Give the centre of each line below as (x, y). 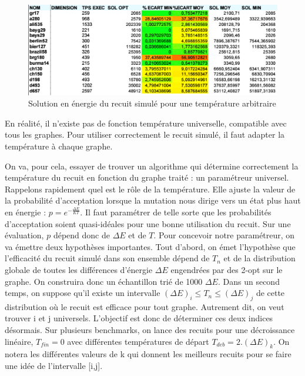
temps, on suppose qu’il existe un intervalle (83, 293)
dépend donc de (81, 235)
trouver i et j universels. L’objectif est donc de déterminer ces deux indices (139, 318)
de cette (270, 293)
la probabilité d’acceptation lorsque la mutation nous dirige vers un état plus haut (153, 200)
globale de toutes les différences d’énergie (79, 269)
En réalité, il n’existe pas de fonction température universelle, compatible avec (146, 123)
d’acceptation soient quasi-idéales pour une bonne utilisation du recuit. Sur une (148, 223)
